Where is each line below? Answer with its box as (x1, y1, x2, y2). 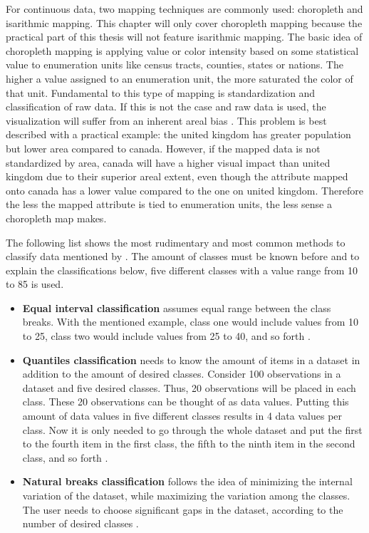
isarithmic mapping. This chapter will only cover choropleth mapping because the (6, 15, 363, 30)
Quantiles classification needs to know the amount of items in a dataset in (22, 352, 360, 367)
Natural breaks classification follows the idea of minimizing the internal (22, 474, 353, 489)
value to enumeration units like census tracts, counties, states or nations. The (6, 57, 343, 72)
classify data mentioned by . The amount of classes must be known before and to (6, 249, 360, 264)
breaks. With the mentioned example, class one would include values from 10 (22, 314, 359, 329)
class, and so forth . (22, 450, 108, 465)
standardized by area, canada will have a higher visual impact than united (6, 155, 331, 170)
